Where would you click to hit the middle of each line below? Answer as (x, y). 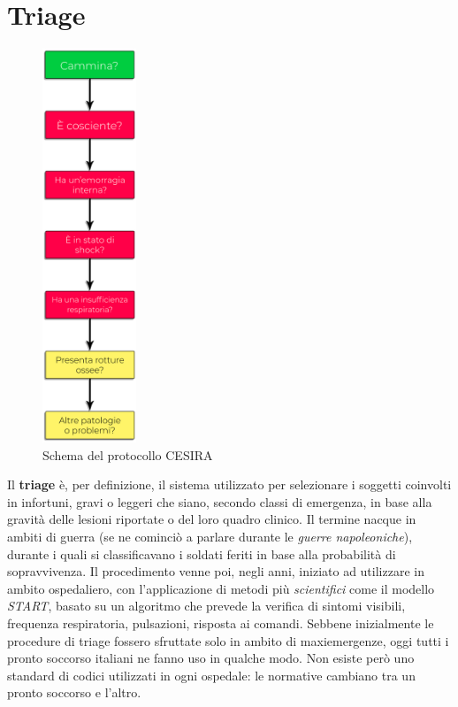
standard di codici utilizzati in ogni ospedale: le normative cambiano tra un (211, 675)
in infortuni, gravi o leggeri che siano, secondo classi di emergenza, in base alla (220, 501)
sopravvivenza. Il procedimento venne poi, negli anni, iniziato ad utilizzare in (216, 571)
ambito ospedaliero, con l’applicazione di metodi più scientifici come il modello (221, 588)
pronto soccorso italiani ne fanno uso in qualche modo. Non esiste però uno (211, 658)
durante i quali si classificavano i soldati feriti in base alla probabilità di (202, 553)
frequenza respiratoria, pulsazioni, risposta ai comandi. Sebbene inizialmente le (221, 622)
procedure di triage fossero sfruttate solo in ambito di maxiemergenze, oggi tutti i (228, 640)
